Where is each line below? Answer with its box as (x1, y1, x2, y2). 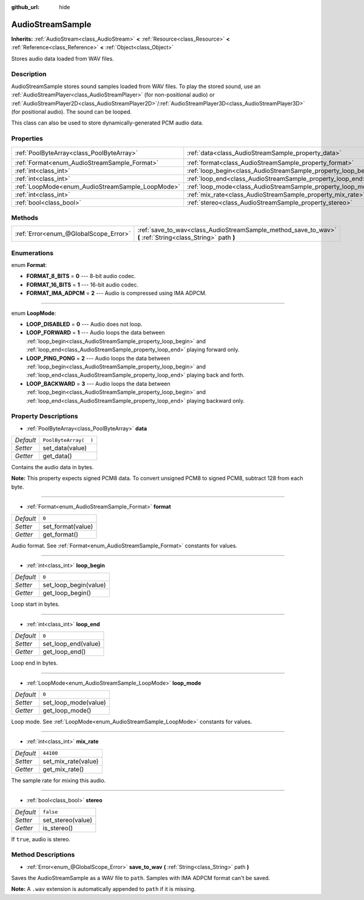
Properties (11, 134, 44, 143)
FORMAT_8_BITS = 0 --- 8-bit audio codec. (26, 272, 136, 280)
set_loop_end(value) (42, 640, 101, 648)
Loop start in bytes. (11, 601, 60, 608)
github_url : (11, 4, 39, 10)
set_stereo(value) (42, 816, 92, 824)
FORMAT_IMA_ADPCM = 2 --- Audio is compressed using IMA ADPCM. (26, 289, 207, 297)
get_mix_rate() (42, 765, 84, 773)
